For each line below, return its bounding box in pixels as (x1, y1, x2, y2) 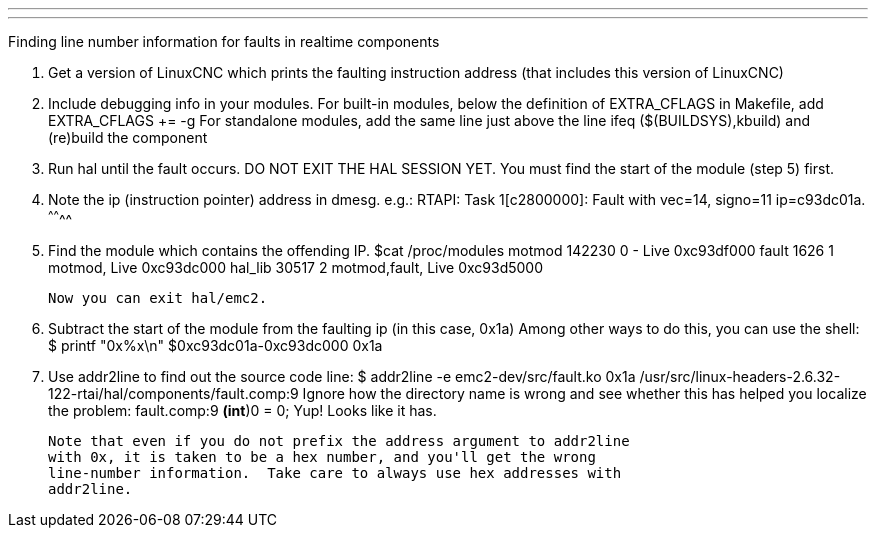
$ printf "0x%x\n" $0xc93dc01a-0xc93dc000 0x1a (48, 336, 383, 354)
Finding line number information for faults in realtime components (8, 33, 440, 50)
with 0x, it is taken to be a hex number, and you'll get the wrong (48, 448, 596, 465)
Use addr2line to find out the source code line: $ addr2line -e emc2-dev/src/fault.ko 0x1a (48, 367, 636, 385)
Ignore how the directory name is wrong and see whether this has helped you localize (302, 384, 867, 402)
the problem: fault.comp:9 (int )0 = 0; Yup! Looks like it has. (48, 401, 437, 419)
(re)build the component (48, 129, 208, 146)
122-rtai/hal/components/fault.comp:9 (48, 384, 299, 402)
